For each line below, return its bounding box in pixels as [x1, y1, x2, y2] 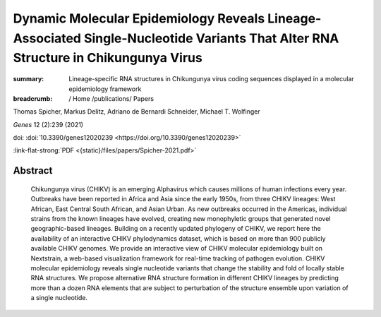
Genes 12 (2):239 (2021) [13, 120, 84, 128]
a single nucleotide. [30, 294, 88, 302]
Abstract [13, 165, 53, 177]
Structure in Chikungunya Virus [13, 50, 202, 66]
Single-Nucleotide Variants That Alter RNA [83, 30, 339, 46]
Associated [13, 30, 81, 46]
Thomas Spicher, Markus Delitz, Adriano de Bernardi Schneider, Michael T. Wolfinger [13, 107, 260, 116]
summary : [13, 75, 44, 83]
